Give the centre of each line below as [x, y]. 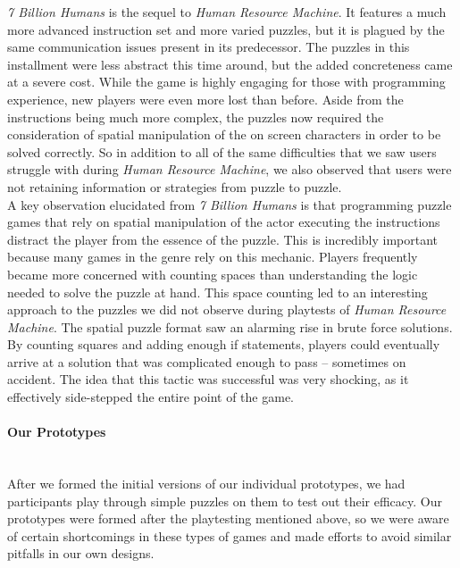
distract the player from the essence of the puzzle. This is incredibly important [223, 239]
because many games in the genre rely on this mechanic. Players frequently [213, 257]
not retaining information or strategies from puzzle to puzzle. [175, 186]
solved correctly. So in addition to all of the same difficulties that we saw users [222, 151]
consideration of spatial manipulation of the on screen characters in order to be [224, 134]
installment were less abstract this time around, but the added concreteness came [230, 64]
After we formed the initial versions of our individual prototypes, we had [206, 484]
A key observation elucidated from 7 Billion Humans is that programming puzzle [230, 204]
